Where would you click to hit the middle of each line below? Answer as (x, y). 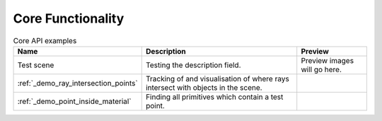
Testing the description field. (193, 65)
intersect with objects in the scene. (204, 87)
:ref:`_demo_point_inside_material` (74, 101)
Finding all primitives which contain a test (214, 97)
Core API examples (45, 40)
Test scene (36, 65)
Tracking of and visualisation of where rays (217, 79)
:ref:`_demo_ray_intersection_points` (77, 83)
